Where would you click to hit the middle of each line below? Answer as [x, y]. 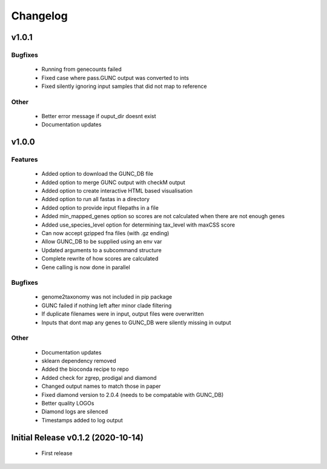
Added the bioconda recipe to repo [85, 369]
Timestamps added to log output [82, 420]
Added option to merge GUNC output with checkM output [114, 182]
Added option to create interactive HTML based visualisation [117, 191]
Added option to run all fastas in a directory [95, 199]
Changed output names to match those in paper [101, 386]
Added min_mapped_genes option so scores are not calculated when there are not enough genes [163, 216]
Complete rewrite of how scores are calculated [100, 259]
